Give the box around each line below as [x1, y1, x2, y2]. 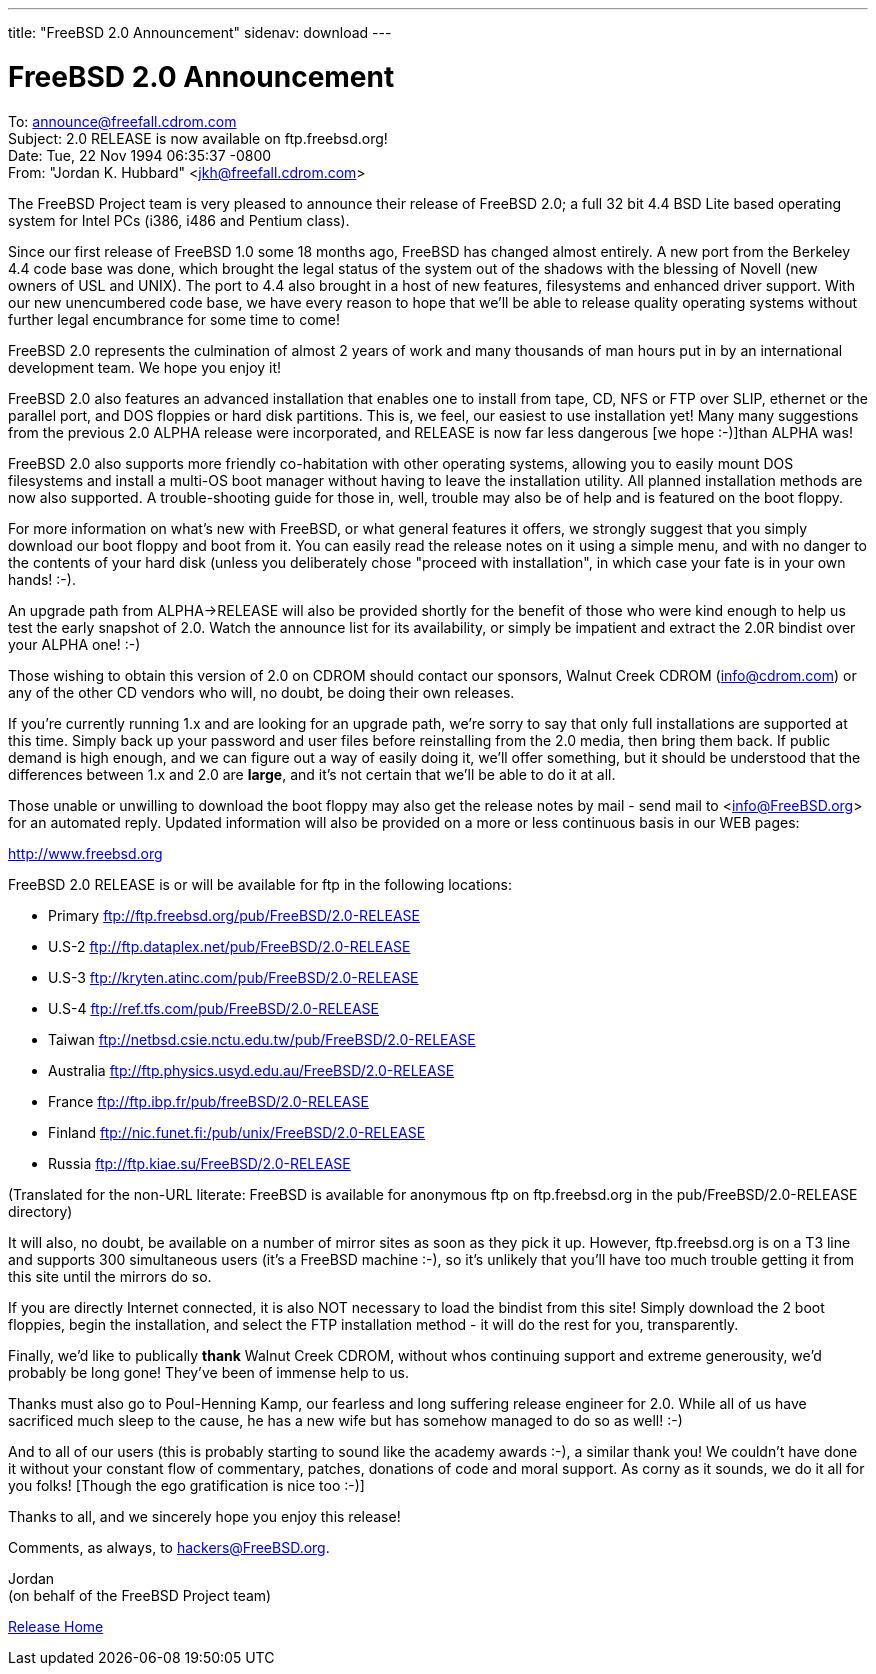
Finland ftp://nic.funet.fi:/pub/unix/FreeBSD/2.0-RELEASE [48, 1123, 426, 1141]
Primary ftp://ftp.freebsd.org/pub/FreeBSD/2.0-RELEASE [48, 906, 420, 924]
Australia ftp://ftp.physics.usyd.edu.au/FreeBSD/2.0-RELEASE [48, 1061, 455, 1079]
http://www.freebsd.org [8, 844, 163, 862]
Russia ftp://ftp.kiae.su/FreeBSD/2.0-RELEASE [48, 1154, 351, 1172]
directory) [8, 1202, 73, 1220]
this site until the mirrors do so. [8, 1267, 212, 1285]
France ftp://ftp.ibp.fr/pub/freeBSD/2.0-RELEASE [48, 1092, 369, 1110]
